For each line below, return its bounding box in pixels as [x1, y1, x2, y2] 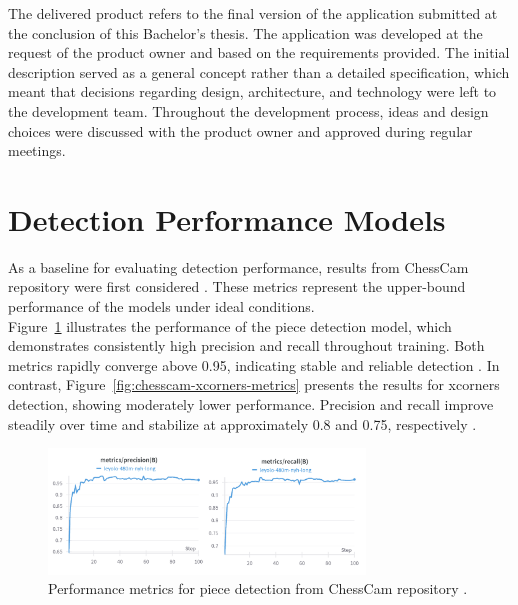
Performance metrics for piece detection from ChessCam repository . [48, 578, 468, 599]
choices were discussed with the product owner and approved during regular [8, 120, 473, 141]
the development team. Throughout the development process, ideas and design [8, 100, 489, 121]
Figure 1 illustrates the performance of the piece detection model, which [8, 315, 452, 336]
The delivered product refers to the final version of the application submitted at [8, 3, 498, 23]
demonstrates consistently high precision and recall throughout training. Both [8, 335, 485, 356]
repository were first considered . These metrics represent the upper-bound [8, 276, 466, 297]
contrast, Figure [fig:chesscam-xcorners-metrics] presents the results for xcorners [8, 374, 500, 395]
